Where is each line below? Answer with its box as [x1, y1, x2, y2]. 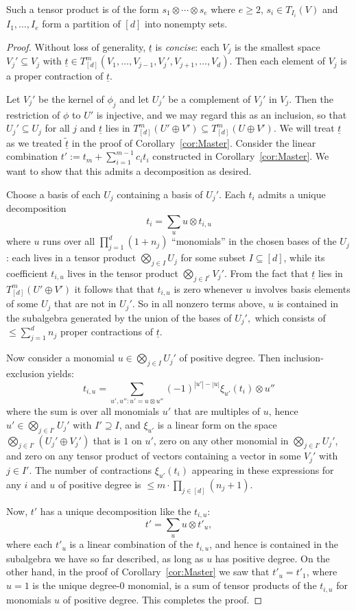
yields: [47, 366, 74, 380]
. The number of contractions [29, 462, 152, 477]
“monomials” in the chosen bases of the [171, 234, 337, 248]
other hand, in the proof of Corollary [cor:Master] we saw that [6, 564, 270, 579]
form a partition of [42, 16, 121, 31]
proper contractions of [60, 324, 154, 339]
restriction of [6, 107, 60, 121]
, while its [283, 250, 325, 265]
